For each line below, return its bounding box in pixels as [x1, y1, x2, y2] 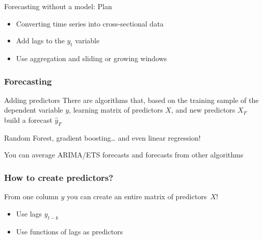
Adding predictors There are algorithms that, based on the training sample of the [4, 94, 259, 105]
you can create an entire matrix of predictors [67, 191, 207, 202]
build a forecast [4, 114, 52, 125]
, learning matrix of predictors [69, 104, 163, 115]
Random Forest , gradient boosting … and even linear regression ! [4, 132, 201, 143]
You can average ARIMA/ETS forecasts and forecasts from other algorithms [4, 149, 244, 160]
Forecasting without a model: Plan [4, 1, 112, 11]
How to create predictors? [4, 171, 114, 183]
